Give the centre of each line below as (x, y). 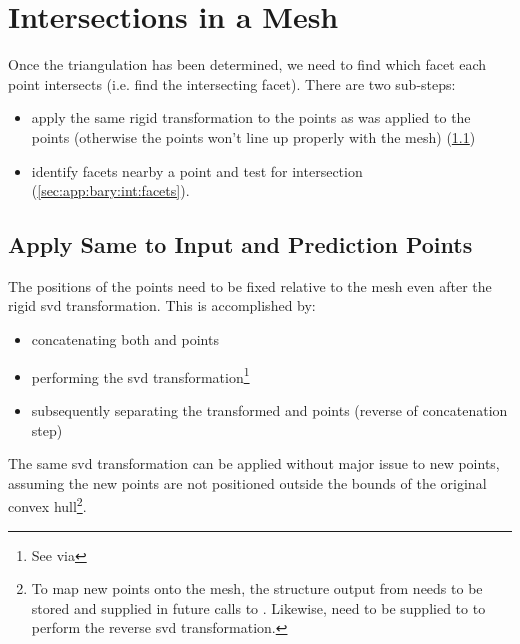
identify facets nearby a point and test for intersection (197, 170)
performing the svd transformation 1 (140, 375)
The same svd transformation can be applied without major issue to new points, (254, 463)
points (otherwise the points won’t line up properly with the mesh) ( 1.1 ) (253, 136)
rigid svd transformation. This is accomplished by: (162, 305)
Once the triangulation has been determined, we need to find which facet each (247, 64)
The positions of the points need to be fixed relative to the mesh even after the (250, 285)
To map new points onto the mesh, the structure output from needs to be (257, 588)
